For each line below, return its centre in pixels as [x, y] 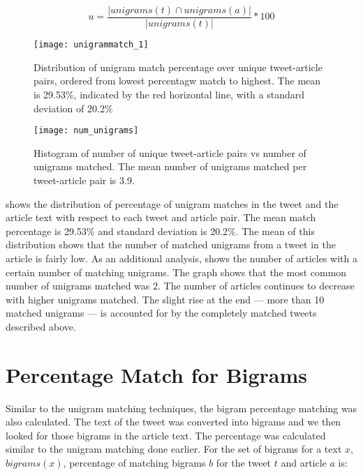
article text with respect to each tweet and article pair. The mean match [161, 217]
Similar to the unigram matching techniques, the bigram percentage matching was [181, 408]
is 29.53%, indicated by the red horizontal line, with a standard [169, 94]
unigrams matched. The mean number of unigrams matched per [170, 166]
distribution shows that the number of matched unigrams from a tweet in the [171, 244]
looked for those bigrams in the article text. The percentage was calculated [166, 435]
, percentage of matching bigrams [134, 462]
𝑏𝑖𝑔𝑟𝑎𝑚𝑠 [23, 463]
